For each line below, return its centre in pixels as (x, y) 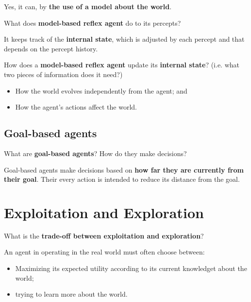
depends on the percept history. (51, 48)
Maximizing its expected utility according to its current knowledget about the (131, 268)
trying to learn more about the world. (71, 294)
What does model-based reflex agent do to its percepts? (92, 23)
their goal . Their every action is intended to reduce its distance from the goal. (122, 179)
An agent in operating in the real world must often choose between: (104, 252)
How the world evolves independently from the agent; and (101, 90)
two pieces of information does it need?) (63, 74)
